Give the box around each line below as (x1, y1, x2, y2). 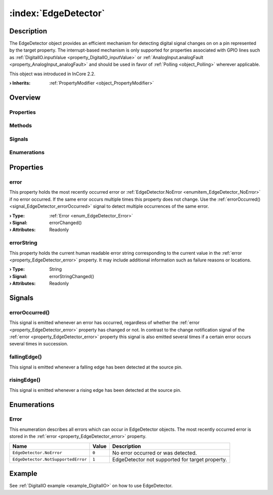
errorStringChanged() (49, 273, 95, 279)
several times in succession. (9, 341, 68, 347)
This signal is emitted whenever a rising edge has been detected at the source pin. (9, 387, 181, 393)
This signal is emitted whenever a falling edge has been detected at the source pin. (9, 364, 183, 370)
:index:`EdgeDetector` (9, 8, 105, 19)
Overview (9, 93, 41, 102)
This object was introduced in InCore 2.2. (9, 71, 96, 77)
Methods (9, 122, 32, 129)
